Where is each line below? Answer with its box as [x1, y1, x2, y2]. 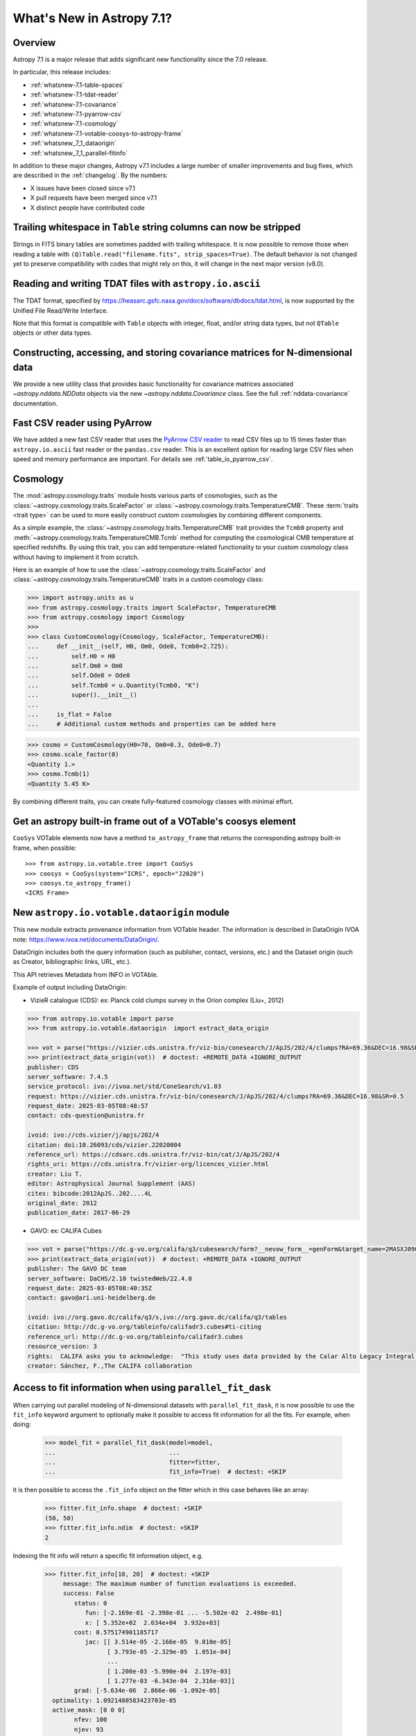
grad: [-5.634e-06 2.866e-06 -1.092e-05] [73, 1687, 221, 1694]
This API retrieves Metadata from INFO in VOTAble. [12, 970, 159, 978]
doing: [12, 1420, 31, 1428]
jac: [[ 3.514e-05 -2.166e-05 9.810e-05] [85, 1638, 232, 1646]
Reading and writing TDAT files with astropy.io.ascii [12, 278, 261, 290]
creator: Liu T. [27, 1170, 83, 1178]
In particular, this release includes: [12, 68, 111, 76]
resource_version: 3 [27, 1342, 97, 1351]
